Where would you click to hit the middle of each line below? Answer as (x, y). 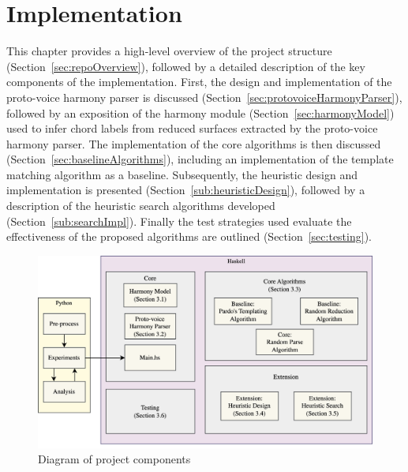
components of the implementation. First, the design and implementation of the (199, 82)
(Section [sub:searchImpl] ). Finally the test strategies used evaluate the (179, 221)
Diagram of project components (114, 459)
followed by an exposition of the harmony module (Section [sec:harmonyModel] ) (200, 112)
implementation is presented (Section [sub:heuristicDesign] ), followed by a (186, 190)
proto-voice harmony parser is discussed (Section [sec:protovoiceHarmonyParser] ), (204, 97)
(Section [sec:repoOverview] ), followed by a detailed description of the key (186, 66)
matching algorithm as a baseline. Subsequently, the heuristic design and (182, 174)
